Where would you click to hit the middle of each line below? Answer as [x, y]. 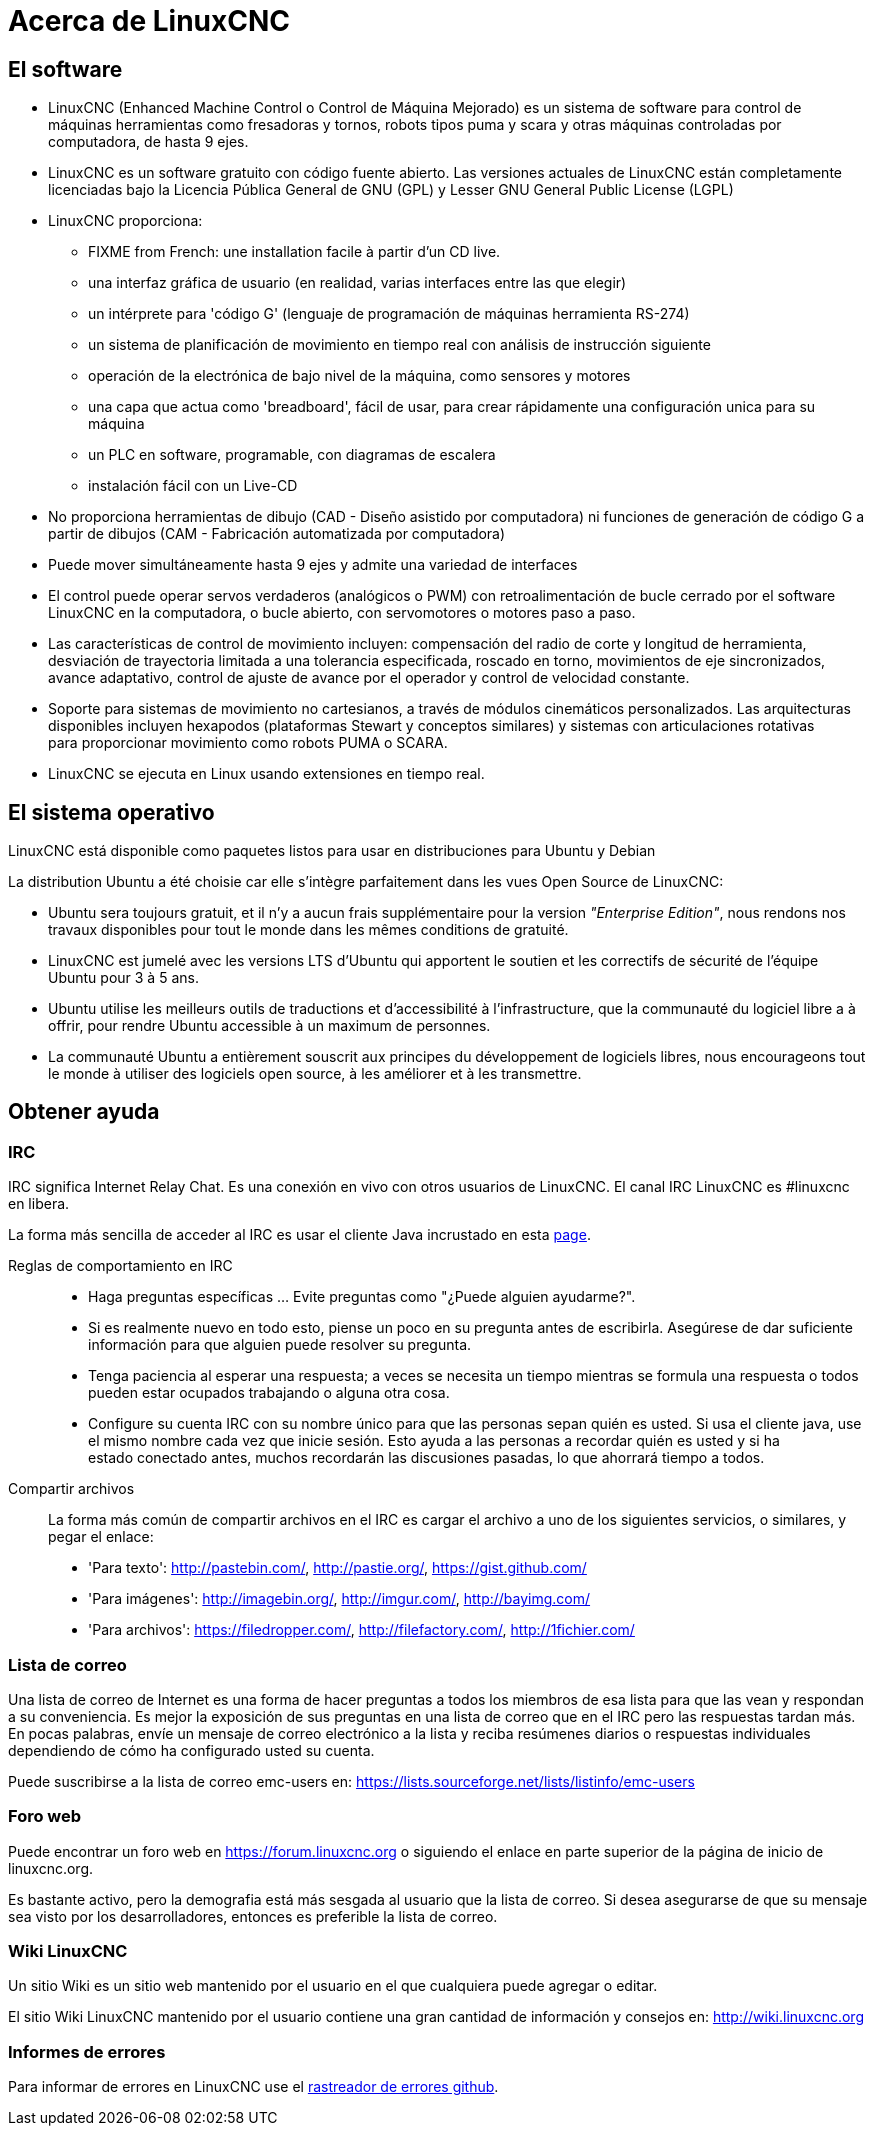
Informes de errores [87, 2051]
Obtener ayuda [84, 1112]
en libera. [39, 1204]
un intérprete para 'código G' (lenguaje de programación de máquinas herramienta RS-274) [389, 314]
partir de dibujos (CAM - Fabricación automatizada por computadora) [277, 534]
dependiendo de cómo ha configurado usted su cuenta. [191, 1750]
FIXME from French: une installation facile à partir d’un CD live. [294, 252]
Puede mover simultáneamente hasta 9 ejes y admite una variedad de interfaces [313, 565]
